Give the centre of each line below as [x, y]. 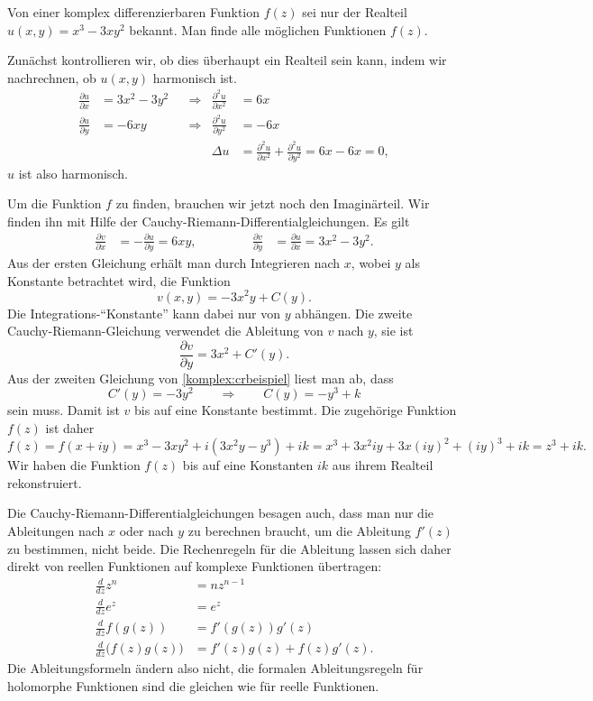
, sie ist [393, 331]
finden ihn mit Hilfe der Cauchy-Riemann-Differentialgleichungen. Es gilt [209, 221]
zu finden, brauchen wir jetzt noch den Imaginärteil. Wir [273, 203]
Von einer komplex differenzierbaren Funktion [133, 12]
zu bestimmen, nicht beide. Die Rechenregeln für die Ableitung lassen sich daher [229, 548]
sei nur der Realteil [355, 12]
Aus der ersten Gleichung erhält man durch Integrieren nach [174, 263]
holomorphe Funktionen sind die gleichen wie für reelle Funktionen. [193, 685]
